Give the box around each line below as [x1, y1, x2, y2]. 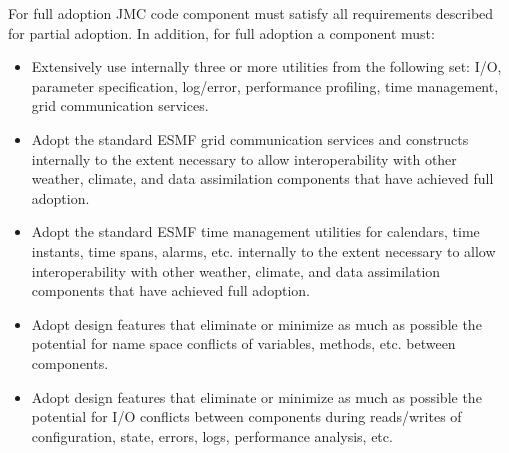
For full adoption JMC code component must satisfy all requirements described [8, 3, 494, 23]
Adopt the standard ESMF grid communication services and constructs [31, 128, 469, 149]
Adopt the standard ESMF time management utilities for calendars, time [31, 221, 480, 242]
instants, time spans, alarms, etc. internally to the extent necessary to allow [31, 240, 496, 261]
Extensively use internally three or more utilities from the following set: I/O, [31, 56, 502, 77]
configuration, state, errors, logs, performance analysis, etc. [31, 425, 393, 446]
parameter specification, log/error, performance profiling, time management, [31, 75, 499, 96]
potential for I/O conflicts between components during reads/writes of [31, 406, 462, 427]
